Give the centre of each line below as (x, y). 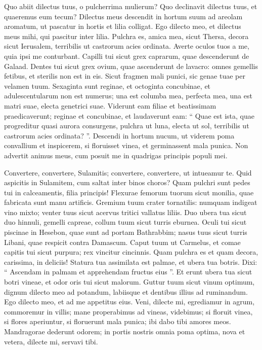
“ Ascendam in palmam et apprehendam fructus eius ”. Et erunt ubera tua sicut (128, 272)
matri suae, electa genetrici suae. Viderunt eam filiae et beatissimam (110, 105)
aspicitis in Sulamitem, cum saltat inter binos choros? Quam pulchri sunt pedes (127, 182)
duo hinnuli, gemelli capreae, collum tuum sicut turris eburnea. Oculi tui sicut (125, 222)
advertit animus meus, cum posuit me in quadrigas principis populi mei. (116, 155)
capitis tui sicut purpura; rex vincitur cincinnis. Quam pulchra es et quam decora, (131, 252)
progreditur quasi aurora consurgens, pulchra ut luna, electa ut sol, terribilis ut (127, 126)
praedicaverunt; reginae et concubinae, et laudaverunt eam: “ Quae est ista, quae (129, 115)
